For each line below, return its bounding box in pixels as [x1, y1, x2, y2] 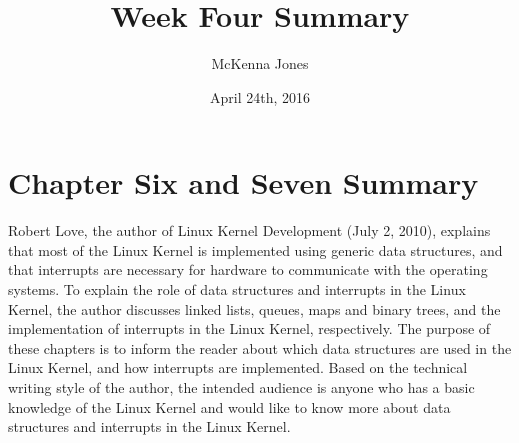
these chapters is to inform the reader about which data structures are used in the [8, 337, 512, 358]
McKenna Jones [211, 53, 309, 74]
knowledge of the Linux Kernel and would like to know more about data [8, 396, 451, 417]
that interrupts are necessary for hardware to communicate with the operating [8, 259, 488, 280]
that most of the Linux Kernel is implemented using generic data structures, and [8, 239, 503, 260]
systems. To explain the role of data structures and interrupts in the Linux [8, 279, 466, 300]
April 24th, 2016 [209, 86, 310, 107]
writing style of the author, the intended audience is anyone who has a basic [8, 377, 475, 397]
